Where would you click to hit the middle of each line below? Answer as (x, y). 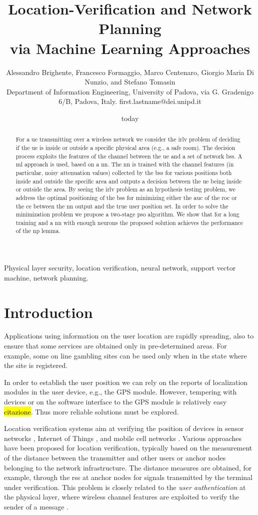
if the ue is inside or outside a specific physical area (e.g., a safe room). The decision (125, 147)
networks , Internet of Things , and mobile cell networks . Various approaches (123, 438)
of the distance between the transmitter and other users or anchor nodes (115, 457)
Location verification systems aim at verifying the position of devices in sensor (124, 428)
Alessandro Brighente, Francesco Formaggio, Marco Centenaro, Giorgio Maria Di (130, 72)
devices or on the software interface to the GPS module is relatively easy (115, 402)
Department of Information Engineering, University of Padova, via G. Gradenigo (130, 91)
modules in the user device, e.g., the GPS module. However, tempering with (120, 392)
